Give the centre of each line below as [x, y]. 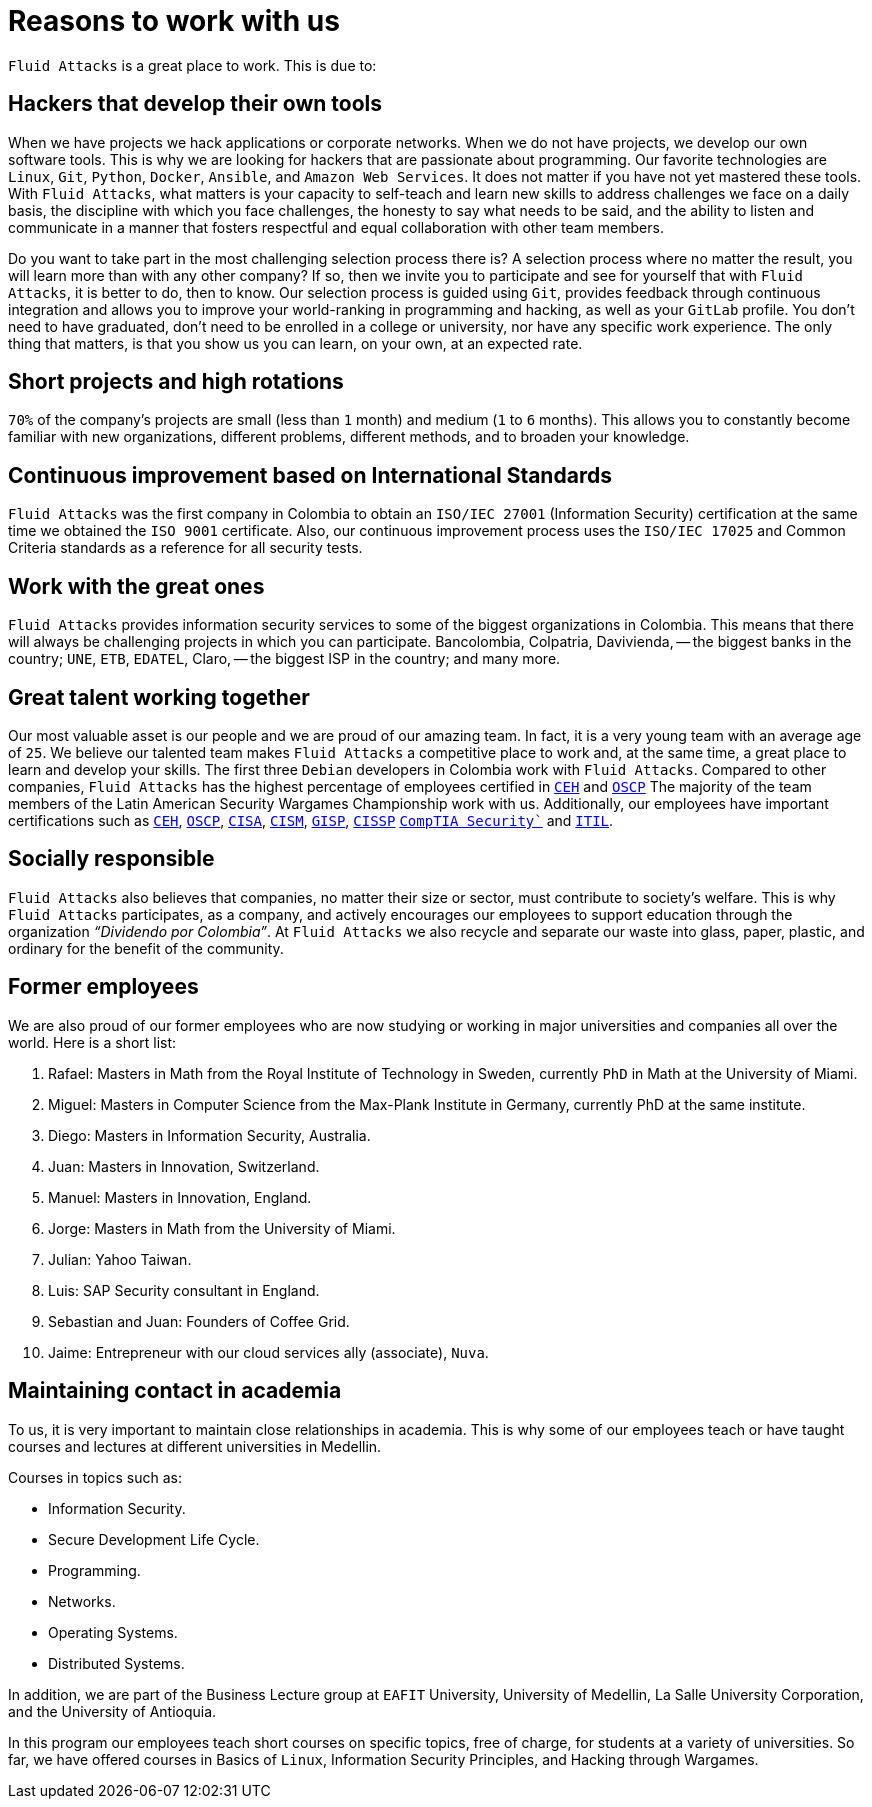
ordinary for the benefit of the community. [146, 948]
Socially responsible [111, 859]
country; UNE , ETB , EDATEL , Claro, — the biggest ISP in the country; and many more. [284, 659]
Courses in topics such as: [95, 1477]
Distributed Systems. [116, 1663]
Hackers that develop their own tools [195, 104]
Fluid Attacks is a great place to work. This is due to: [192, 65]
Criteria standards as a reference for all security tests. [185, 548]
